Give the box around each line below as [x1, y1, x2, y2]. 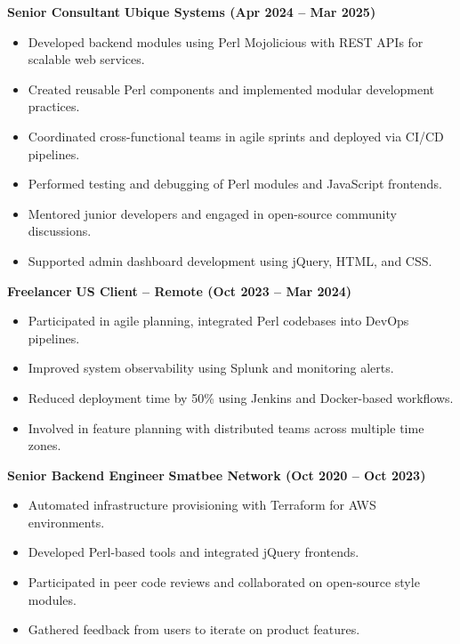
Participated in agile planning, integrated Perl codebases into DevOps [28, 311, 409, 330]
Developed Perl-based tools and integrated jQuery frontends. [28, 543, 359, 561]
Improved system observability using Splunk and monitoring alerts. [28, 358, 394, 377]
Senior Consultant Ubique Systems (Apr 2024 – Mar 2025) [7, 3, 376, 20]
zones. [28, 436, 61, 455]
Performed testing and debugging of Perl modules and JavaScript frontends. [28, 174, 442, 193]
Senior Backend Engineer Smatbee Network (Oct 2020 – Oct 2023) [7, 465, 426, 484]
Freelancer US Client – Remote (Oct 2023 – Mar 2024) [7, 281, 352, 300]
